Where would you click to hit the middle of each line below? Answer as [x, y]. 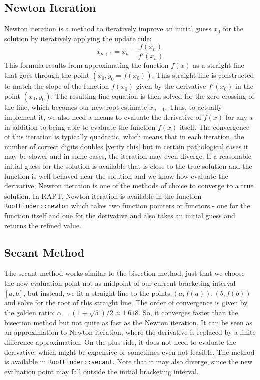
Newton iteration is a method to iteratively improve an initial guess [108, 28]
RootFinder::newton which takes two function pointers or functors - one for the [127, 205]
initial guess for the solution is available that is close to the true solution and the [128, 166]
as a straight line [219, 65]
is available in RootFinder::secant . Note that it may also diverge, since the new [128, 362]
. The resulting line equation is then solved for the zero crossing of [153, 96]
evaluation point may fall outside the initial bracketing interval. [101, 371]
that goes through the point [47, 75]
